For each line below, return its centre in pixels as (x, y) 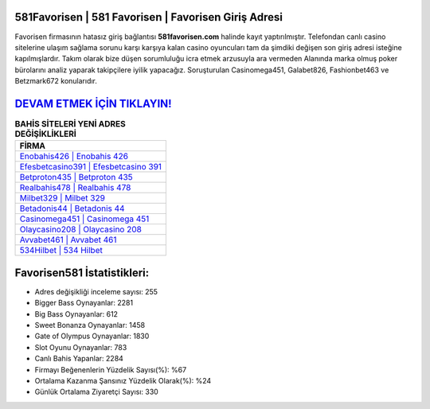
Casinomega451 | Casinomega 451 (84, 219)
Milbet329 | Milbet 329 (62, 198)
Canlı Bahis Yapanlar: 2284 (79, 359)
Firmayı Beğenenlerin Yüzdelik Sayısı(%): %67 (111, 369)
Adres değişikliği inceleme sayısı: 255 (96, 291)
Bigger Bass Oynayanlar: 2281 (84, 303)
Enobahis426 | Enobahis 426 (74, 157)
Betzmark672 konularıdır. (56, 81)
